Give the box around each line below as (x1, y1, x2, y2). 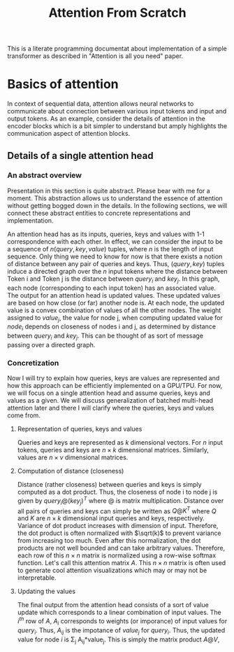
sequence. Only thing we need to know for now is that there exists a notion (7, 252, 223, 261)
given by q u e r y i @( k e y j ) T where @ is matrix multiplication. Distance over (17, 495, 224, 506)
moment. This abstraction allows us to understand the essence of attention (7, 194, 224, 202)
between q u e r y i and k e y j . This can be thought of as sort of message (7, 331, 204, 341)
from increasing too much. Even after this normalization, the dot (17, 536, 201, 545)
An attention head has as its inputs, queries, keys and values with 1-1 (7, 230, 205, 238)
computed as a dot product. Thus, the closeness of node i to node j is (17, 488, 218, 497)
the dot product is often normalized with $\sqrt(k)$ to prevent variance (17, 529, 221, 537)
